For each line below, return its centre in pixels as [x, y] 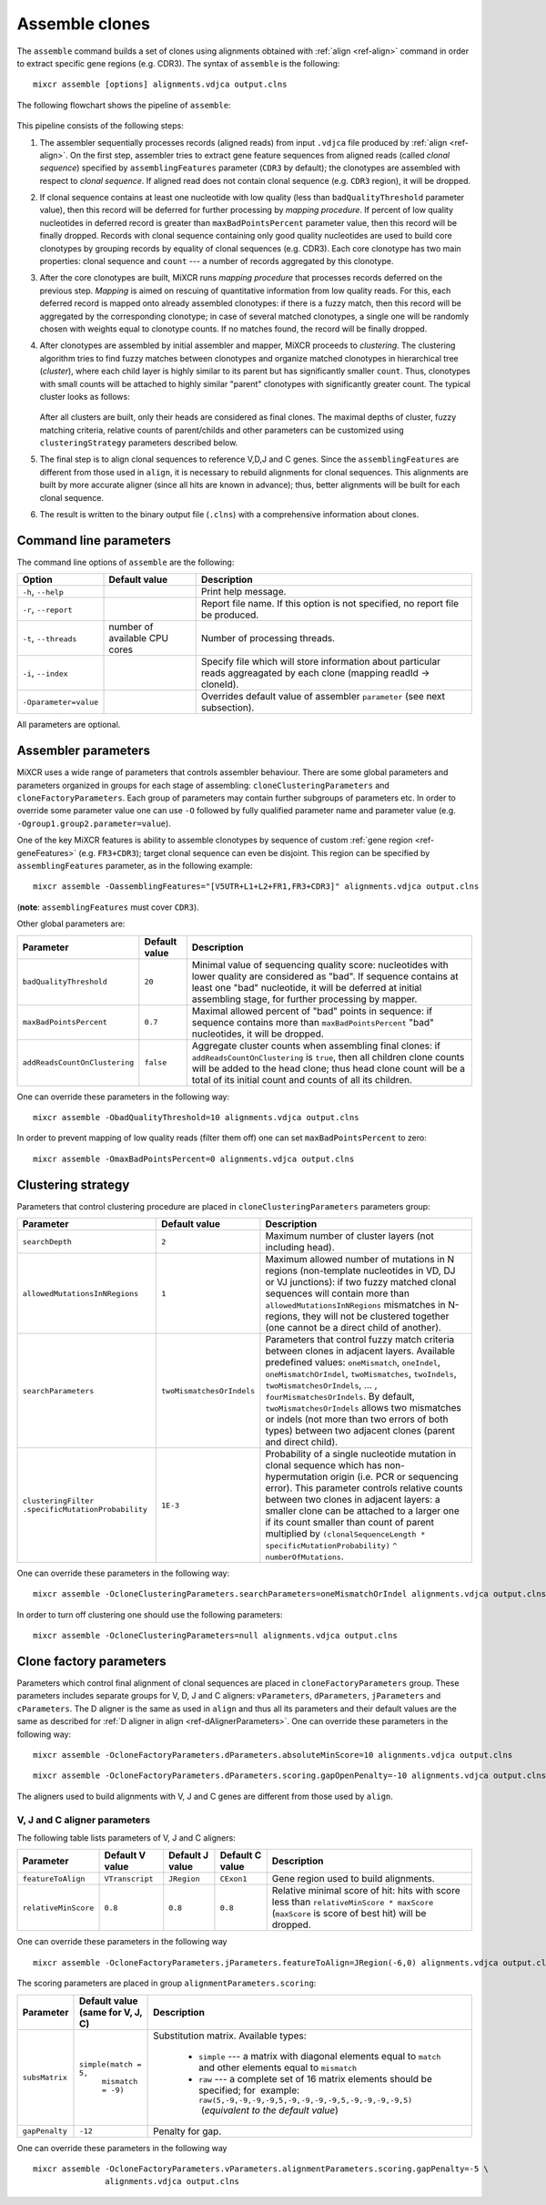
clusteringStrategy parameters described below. [139, 443]
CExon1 [233, 1878]
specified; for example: [249, 2090]
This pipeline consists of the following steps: [100, 126]
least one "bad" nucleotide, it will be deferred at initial [307, 987]
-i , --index [45, 673]
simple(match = [110, 2064]
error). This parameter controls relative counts [364, 1488]
